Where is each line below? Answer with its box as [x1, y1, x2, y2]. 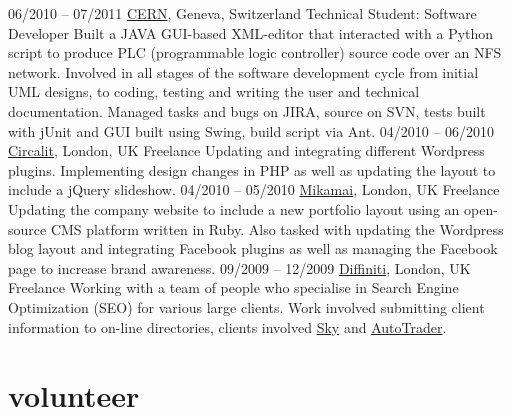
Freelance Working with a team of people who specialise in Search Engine [8, 277, 459, 298]
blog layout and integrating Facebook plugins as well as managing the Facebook [8, 238, 498, 259]
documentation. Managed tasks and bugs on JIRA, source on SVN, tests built [8, 100, 486, 121]
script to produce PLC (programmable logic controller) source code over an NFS [8, 42, 502, 63]
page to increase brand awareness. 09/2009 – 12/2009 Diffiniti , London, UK [8, 257, 471, 278]
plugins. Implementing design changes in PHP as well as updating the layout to [8, 159, 496, 180]
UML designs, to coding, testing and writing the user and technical [8, 81, 420, 102]
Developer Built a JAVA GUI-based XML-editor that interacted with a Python [8, 22, 494, 43]
